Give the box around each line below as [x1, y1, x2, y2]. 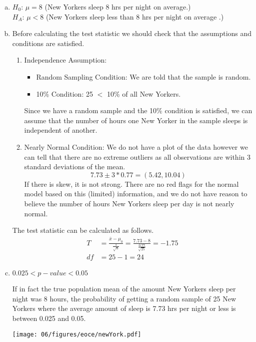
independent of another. [24, 125, 97, 135]
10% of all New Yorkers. [106, 88, 181, 99]
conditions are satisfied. [12, 38, 84, 48]
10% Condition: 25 [36, 88, 93, 99]
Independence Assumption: [24, 55, 107, 65]
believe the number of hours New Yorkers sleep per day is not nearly [24, 198, 234, 208]
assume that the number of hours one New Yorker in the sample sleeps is [24, 115, 248, 125]
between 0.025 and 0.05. [12, 312, 86, 323]
